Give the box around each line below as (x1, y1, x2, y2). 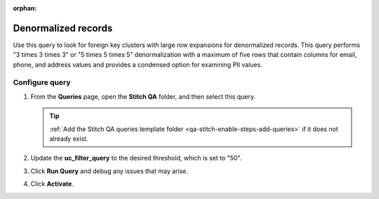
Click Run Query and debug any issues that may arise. (30, 167, 189, 175)
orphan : (13, 4, 37, 12)
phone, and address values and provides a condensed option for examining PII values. (13, 60, 262, 69)
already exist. (49, 135, 88, 143)
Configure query (13, 78, 71, 88)
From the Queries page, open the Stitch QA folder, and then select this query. (30, 92, 256, 101)
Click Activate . (30, 179, 74, 188)
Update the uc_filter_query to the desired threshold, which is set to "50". (30, 154, 242, 163)
